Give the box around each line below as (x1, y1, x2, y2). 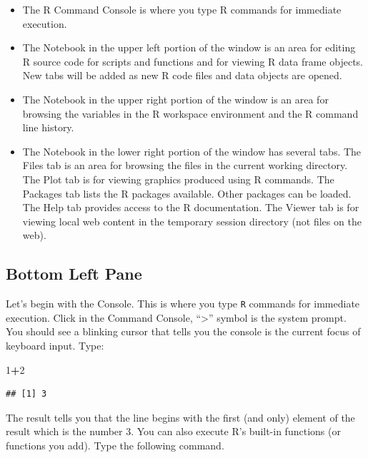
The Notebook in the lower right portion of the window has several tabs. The (22, 143, 362, 158)
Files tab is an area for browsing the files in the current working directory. (22, 158, 348, 173)
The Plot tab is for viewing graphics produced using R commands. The (22, 171, 334, 186)
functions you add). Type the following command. (6, 437, 224, 452)
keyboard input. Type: (6, 337, 104, 352)
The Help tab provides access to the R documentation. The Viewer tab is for (22, 200, 359, 215)
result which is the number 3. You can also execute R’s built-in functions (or (6, 424, 341, 439)
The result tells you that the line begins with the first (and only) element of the (6, 409, 355, 424)
